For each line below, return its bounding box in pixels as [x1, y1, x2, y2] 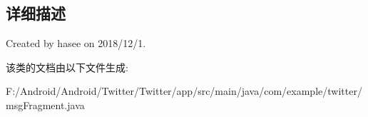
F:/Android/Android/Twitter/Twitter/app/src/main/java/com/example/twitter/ [6, 83, 362, 98]
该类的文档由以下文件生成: [6, 59, 128, 74]
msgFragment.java [6, 97, 85, 112]
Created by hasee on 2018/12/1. [6, 36, 146, 51]
